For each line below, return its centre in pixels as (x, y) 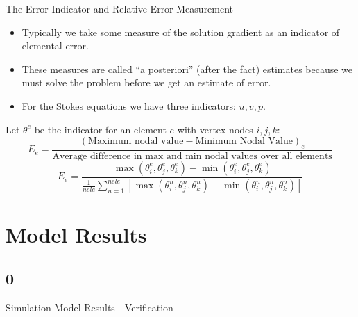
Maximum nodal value (136, 141)
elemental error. (55, 46)
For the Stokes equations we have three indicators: (129, 105)
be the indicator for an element (100, 129)
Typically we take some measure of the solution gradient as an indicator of (181, 32)
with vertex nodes (215, 129)
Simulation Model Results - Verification (89, 307)
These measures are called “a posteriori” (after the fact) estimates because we (187, 68)
